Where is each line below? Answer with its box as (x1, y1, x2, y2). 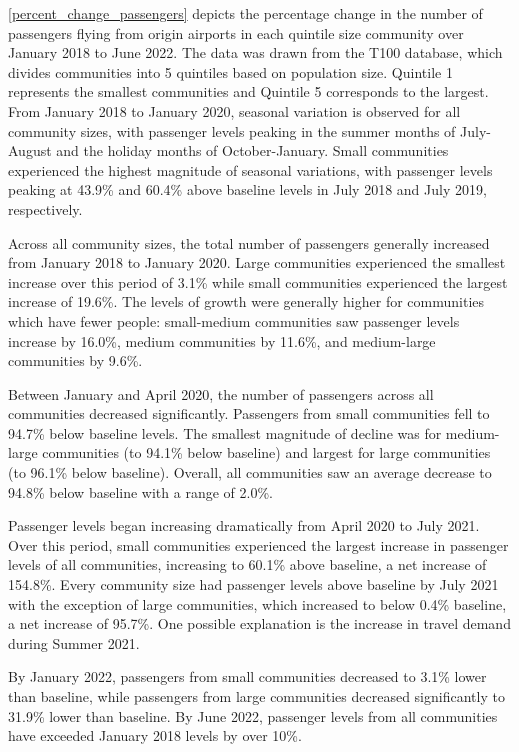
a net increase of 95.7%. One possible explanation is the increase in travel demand (8, 613, 511, 634)
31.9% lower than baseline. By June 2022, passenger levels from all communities (8, 705, 498, 726)
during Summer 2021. (8, 632, 140, 653)
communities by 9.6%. (8, 350, 143, 371)
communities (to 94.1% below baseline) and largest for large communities (42, 442, 491, 463)
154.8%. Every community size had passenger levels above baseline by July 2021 (8, 574, 499, 595)
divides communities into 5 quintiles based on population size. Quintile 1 (8, 61, 453, 82)
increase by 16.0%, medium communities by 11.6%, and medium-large (8, 330, 436, 351)
